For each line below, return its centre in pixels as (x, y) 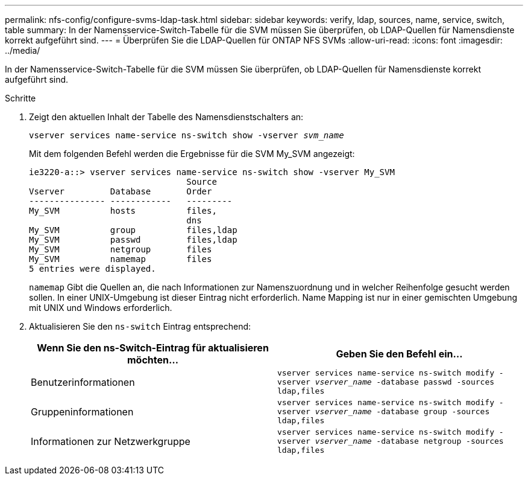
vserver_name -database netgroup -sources (409, 441)
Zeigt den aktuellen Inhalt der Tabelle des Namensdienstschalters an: (166, 117)
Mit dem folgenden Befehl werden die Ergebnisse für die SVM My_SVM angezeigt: (192, 154)
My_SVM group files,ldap (133, 230)
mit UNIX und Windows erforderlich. (101, 308)
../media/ (23, 50)
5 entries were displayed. (93, 269)
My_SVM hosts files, (123, 211)
